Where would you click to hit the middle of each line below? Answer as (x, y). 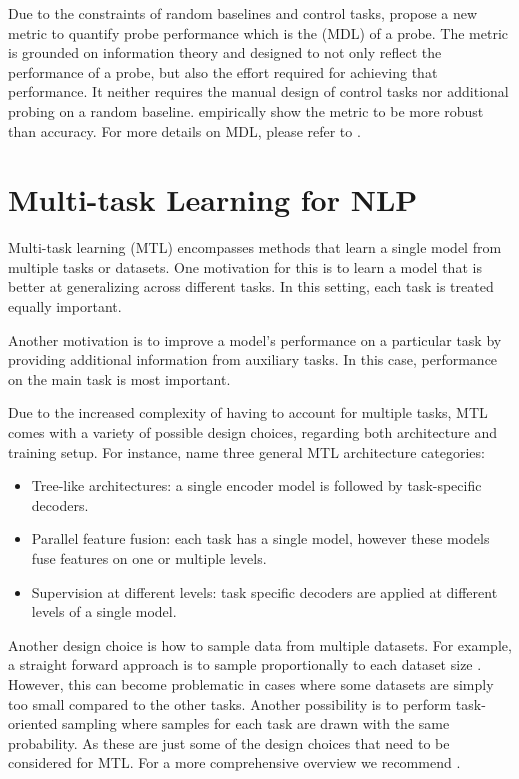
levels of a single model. (104, 611)
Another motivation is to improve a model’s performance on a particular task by (255, 339)
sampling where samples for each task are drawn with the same (256, 723)
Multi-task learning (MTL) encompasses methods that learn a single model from (255, 247)
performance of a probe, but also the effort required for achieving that (223, 71)
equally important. (65, 306)
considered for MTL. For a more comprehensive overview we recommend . (234, 762)
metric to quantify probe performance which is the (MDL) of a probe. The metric (258, 32)
